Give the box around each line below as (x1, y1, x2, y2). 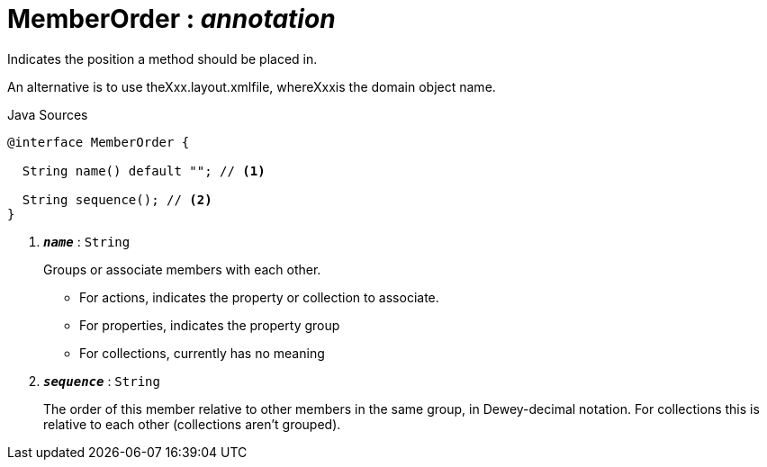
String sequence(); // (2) (22, 192, 212, 207)
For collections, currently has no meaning (79, 345, 325, 361)
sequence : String (43, 373, 160, 389)
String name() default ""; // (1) (22, 163, 266, 178)
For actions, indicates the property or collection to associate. (79, 289, 439, 305)
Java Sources (7, 106, 88, 122)
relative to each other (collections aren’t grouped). (43, 416, 341, 432)
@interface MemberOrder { (7, 134, 190, 149)
